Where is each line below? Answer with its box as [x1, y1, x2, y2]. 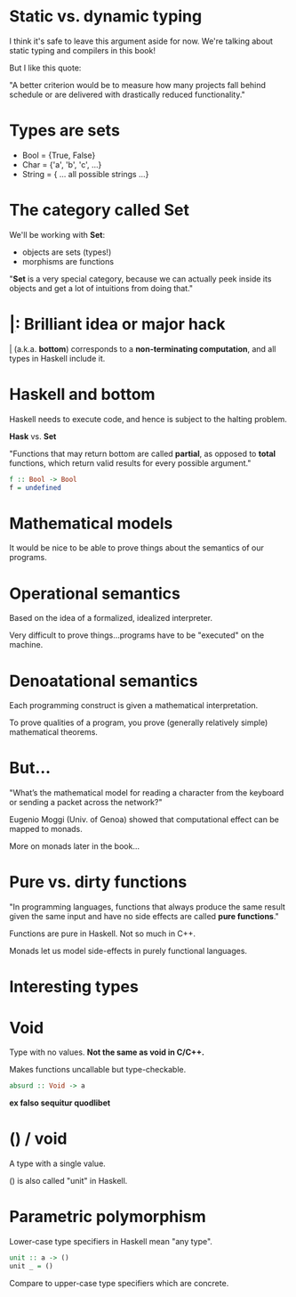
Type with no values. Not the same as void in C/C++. [9, 1047, 205, 1057]
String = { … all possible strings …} [21, 168, 149, 179]
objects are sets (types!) [21, 247, 112, 257]
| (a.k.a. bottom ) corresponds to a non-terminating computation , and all [9, 343, 277, 354]
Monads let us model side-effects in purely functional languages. [9, 946, 247, 957]
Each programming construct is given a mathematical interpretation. [9, 700, 259, 711]
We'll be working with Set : [9, 229, 105, 240]
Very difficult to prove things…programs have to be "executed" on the [9, 630, 265, 640]
